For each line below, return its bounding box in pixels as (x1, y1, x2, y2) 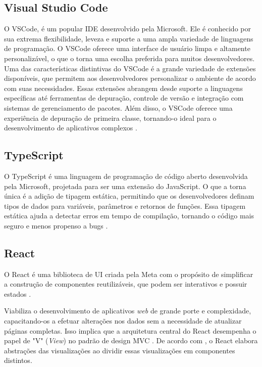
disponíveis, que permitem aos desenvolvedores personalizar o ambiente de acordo (4, 73, 256, 83)
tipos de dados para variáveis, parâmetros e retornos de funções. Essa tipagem (4, 200, 246, 211)
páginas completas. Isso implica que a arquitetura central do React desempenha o (4, 325, 256, 336)
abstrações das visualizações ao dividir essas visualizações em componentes (4, 345, 235, 355)
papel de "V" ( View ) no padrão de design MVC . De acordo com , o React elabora (4, 335, 258, 346)
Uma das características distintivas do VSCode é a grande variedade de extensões (4, 63, 256, 73)
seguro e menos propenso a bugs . (4, 220, 108, 231)
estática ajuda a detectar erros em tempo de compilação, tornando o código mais (4, 210, 254, 221)
